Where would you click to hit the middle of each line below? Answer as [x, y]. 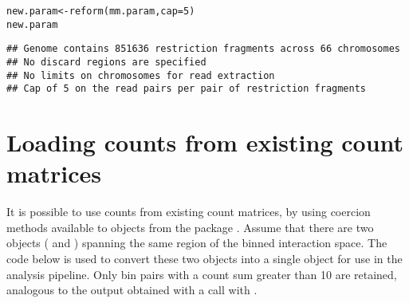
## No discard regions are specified [106, 62]
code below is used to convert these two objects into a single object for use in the [204, 259]
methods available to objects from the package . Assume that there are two [190, 227]
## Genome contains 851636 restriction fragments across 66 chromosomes [203, 49]
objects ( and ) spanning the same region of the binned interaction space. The [197, 243]
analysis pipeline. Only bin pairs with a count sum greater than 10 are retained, [202, 274]
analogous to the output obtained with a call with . [132, 290]
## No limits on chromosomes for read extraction [141, 75]
